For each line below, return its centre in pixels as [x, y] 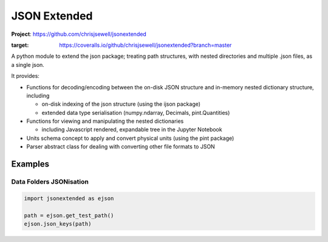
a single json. [28, 64]
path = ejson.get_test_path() [69, 215]
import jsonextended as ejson [69, 198]
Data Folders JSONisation [50, 182]
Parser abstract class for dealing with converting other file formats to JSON [121, 147]
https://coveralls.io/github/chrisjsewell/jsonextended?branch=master [145, 45]
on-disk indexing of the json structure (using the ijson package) [121, 104]
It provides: [25, 76]
